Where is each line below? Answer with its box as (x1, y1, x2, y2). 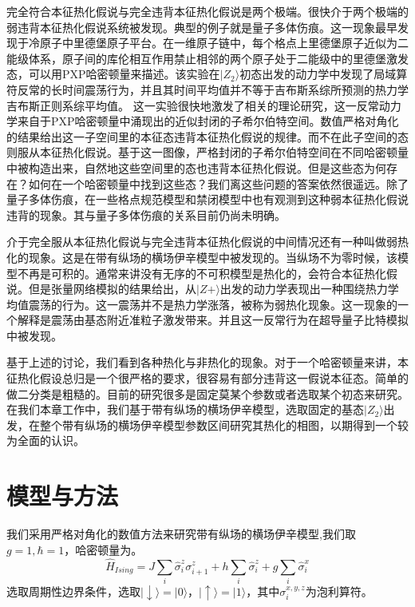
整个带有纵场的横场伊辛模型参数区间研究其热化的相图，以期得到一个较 (39, 416, 409, 433)
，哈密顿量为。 (64, 541, 143, 557)
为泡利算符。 (305, 582, 373, 599)
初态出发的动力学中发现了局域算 (239, 65, 408, 82)
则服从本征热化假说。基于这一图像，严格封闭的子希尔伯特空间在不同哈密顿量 (6, 144, 409, 161)
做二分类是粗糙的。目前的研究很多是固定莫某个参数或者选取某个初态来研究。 (6, 385, 409, 402)
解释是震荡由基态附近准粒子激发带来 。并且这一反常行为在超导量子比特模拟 (17, 311, 409, 328)
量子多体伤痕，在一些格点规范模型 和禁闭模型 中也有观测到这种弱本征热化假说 (6, 191, 409, 208)
